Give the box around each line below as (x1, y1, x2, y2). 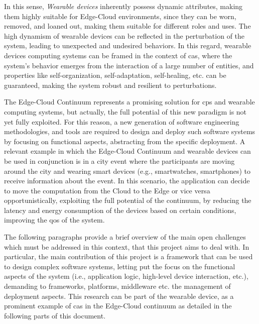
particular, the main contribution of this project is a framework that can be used (4, 251, 253, 262)
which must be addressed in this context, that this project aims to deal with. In (4, 241, 249, 252)
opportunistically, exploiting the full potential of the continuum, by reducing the (4, 195, 251, 205)
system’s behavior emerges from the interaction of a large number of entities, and (4, 60, 254, 70)
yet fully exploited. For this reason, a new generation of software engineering (4, 116, 239, 127)
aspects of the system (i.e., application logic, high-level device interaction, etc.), (4, 271, 248, 281)
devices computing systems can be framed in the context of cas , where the (4, 50, 232, 60)
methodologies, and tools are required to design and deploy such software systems (4, 126, 255, 137)
